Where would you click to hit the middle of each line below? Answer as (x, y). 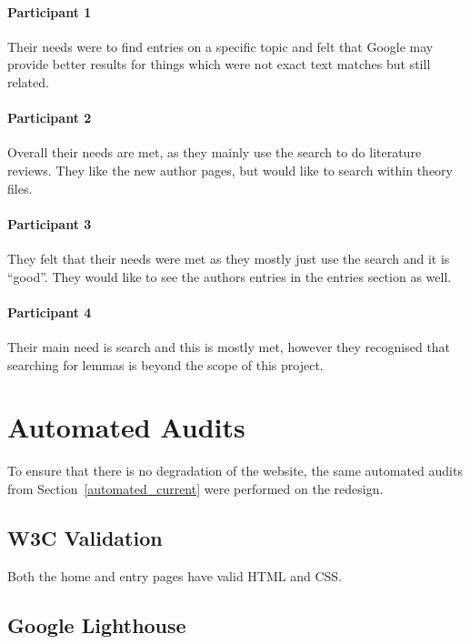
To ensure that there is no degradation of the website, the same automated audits (235, 471)
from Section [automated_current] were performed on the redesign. (195, 488)
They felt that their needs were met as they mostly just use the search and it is (229, 258)
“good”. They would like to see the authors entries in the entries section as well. (230, 276)
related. (28, 81)
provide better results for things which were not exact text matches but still (219, 64)
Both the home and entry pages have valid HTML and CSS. (175, 575)
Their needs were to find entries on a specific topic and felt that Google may (220, 46)
